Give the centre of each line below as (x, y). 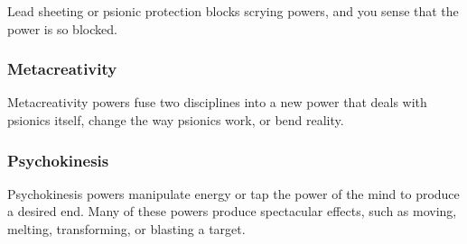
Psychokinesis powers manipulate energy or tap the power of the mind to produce (233, 193)
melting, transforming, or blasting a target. (126, 229)
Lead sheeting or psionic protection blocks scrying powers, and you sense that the (233, 11)
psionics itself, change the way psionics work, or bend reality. (176, 120)
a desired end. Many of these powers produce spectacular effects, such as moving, (232, 211)
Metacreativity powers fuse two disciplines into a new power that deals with (217, 102)
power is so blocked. (62, 28)
